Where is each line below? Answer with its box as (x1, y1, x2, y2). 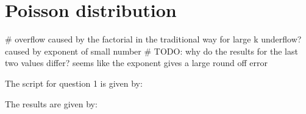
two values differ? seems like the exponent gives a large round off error (5, 56, 268, 69)
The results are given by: (5, 97, 98, 110)
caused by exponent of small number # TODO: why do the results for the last (5, 44, 298, 57)
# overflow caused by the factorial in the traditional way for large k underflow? (5, 33, 302, 45)
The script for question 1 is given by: (5, 76, 143, 89)
